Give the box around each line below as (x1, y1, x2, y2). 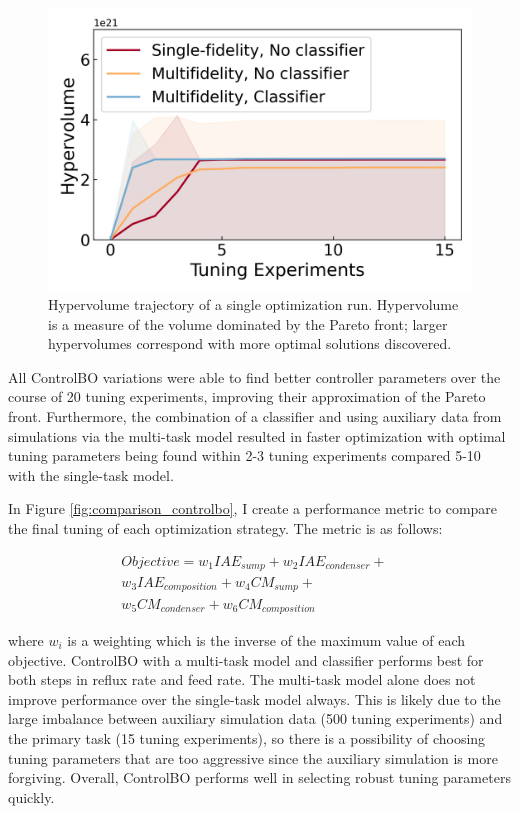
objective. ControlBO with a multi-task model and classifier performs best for (8, 649, 484, 670)
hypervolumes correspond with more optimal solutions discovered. (48, 333, 452, 354)
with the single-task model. (8, 464, 174, 485)
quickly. (8, 786, 55, 807)
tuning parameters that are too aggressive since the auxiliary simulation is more (8, 747, 498, 768)
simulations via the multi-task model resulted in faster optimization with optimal (8, 425, 506, 446)
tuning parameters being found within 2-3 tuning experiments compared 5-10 (8, 445, 481, 466)
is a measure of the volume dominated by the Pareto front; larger (48, 313, 448, 334)
